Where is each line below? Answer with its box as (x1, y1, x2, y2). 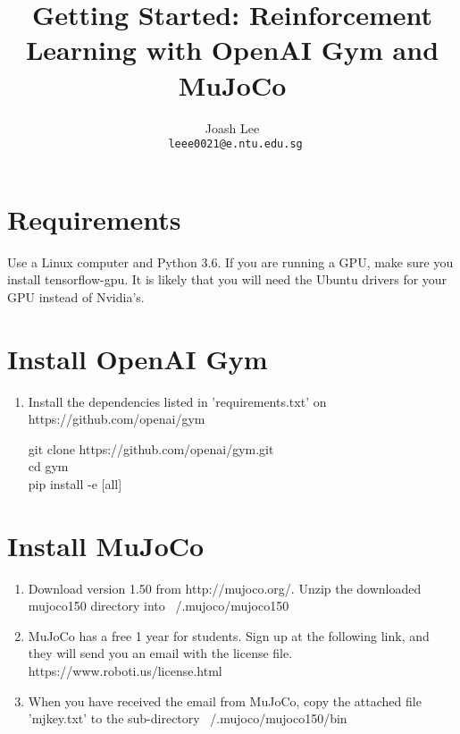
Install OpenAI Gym (7, 340, 268, 376)
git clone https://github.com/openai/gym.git (28, 439, 274, 458)
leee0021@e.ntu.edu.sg (168, 138, 303, 151)
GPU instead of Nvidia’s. (7, 287, 145, 306)
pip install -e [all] (28, 474, 122, 493)
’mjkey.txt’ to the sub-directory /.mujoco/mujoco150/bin (28, 709, 347, 728)
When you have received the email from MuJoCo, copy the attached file (28, 691, 422, 710)
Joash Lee (205, 118, 260, 137)
